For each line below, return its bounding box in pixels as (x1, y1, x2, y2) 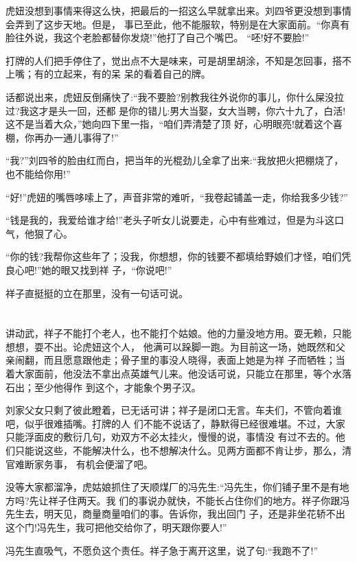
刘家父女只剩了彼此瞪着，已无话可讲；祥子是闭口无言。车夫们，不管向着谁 (5, 403, 342, 417)
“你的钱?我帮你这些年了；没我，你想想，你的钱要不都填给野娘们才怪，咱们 (5, 249, 342, 264)
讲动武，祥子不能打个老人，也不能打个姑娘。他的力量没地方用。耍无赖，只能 (5, 326, 352, 340)
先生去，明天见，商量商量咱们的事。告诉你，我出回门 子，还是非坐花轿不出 (5, 506, 345, 521)
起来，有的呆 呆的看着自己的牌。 (62, 67, 211, 81)
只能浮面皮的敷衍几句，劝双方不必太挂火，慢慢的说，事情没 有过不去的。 (5, 430, 336, 444)
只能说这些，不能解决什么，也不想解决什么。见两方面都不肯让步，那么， (14, 443, 342, 458)
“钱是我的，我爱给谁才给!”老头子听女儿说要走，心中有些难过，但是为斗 (5, 213, 325, 227)
